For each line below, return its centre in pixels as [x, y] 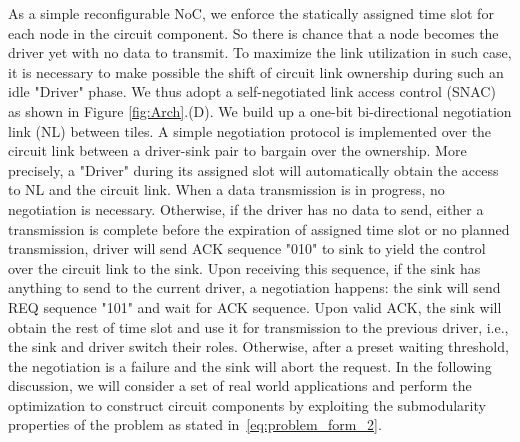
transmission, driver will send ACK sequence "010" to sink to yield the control [247, 248]
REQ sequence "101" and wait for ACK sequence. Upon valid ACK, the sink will [255, 306]
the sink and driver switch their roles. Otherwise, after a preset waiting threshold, [258, 346]
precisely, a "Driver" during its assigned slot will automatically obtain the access [253, 169]
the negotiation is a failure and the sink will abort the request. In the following [250, 365]
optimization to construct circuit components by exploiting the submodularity [247, 404]
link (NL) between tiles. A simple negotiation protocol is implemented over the [250, 130]
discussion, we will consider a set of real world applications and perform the [240, 385]
